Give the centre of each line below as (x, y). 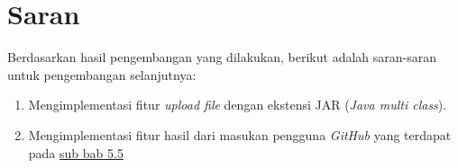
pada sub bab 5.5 (76, 152)
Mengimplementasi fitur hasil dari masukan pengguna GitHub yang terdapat (240, 134)
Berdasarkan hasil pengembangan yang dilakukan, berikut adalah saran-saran (222, 57)
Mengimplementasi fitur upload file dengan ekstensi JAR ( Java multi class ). (238, 105)
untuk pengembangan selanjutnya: (102, 74)
